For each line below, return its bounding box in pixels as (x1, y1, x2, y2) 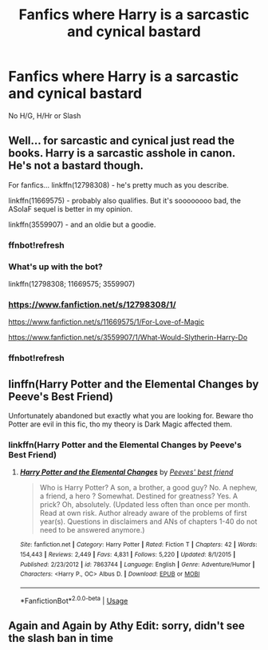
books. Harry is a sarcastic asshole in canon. (8, 146, 235, 161)
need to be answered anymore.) (39, 525, 145, 535)
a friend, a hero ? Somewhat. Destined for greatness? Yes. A (39, 491, 238, 501)
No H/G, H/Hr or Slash (8, 110, 81, 121)
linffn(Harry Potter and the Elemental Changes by (8, 377, 259, 390)
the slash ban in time (8, 631, 114, 644)
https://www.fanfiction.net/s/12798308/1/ (8, 299, 177, 310)
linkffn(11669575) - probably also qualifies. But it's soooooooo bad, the (8, 196, 242, 205)
